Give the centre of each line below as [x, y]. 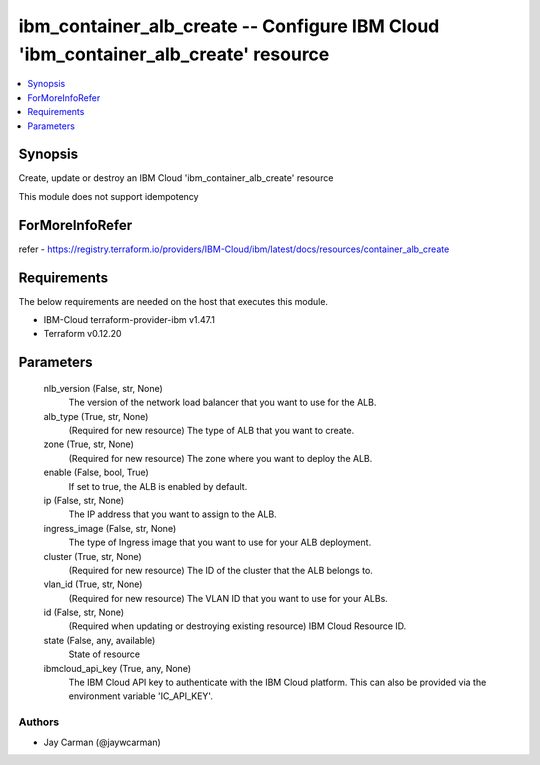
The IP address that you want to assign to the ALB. [172, 514]
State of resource [104, 654]
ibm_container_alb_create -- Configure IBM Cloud [229, 26]
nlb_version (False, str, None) [103, 388]
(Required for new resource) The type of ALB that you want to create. [211, 430]
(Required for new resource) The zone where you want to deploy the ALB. [220, 458]
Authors [39, 722]
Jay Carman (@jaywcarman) [102, 742]
